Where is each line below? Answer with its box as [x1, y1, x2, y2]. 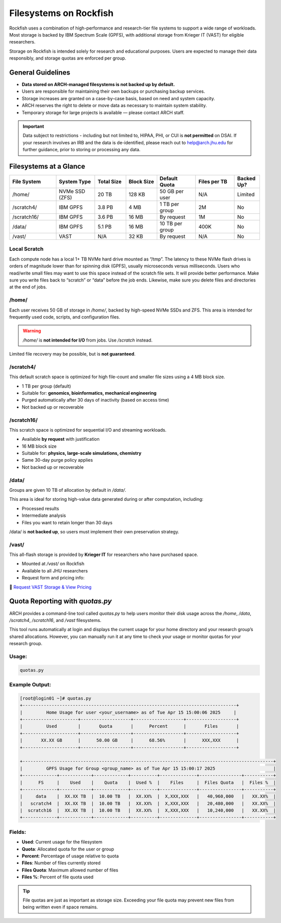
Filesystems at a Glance [9, 162, 85, 170]
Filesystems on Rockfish [9, 8, 114, 19]
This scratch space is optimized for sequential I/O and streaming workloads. [9, 427, 167, 433]
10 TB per [159, 220, 182, 227]
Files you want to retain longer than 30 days [22, 519, 113, 525]
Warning [23, 328, 41, 334]
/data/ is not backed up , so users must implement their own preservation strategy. [9, 528, 180, 534]
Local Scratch [9, 245, 44, 252]
